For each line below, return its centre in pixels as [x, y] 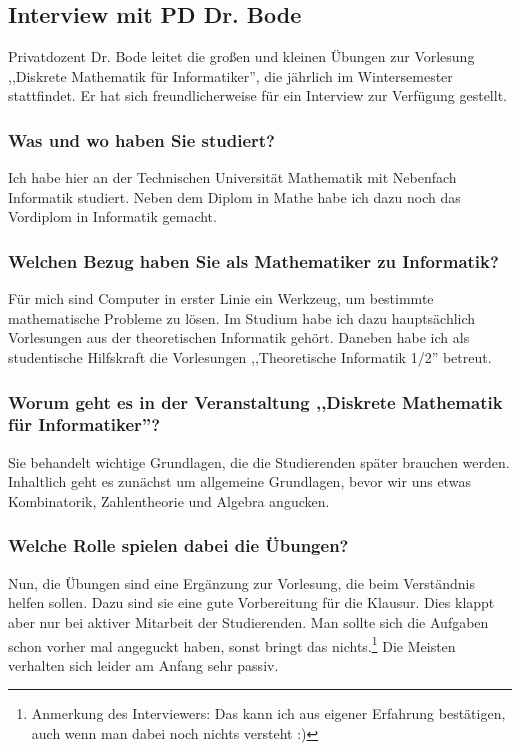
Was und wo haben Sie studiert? [141, 139]
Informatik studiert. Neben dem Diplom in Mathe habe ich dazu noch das [234, 196]
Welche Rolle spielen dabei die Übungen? [178, 545]
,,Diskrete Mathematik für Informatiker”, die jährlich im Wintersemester [230, 75]
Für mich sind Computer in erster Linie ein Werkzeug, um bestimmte [221, 298]
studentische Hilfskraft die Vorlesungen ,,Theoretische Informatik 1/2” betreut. [250, 356]
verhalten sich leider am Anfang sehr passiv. [143, 664]
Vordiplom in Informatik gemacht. [112, 216]
